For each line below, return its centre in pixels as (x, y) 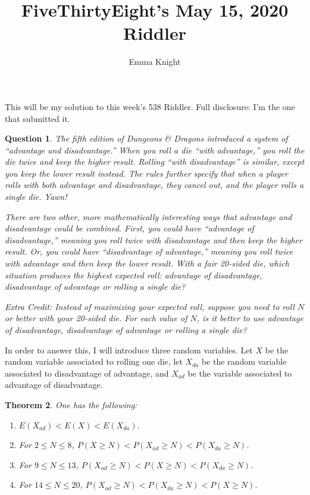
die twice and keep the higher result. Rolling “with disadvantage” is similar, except (155, 162)
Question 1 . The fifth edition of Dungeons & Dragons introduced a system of (146, 138)
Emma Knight (155, 62)
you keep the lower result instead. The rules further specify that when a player (146, 173)
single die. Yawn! (36, 197)
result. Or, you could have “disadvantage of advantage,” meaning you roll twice (149, 251)
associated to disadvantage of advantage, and (87, 373)
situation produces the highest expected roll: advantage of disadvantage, (134, 275)
